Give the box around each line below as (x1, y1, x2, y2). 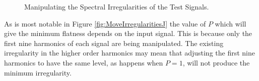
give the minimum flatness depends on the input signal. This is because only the (4, 28, 252, 38)
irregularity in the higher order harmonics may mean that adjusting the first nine (4, 47, 255, 58)
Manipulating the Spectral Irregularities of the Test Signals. (24, 1, 209, 11)
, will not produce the (182, 57, 250, 67)
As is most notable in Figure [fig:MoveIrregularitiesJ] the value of (4, 18, 206, 28)
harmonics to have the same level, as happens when (4, 57, 163, 67)
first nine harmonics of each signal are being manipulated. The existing (4, 37, 224, 48)
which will (215, 18, 246, 28)
